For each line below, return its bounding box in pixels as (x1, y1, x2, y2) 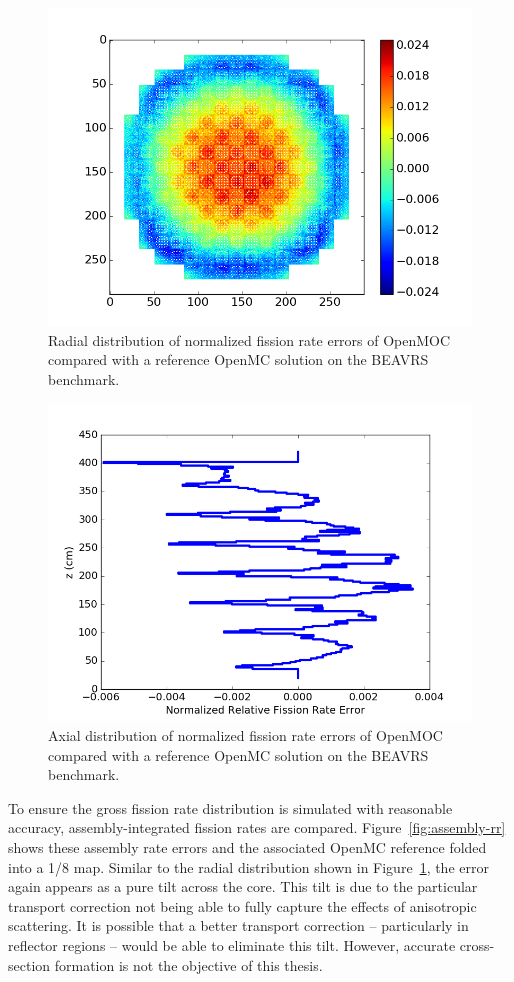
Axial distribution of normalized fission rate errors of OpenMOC (48, 724, 443, 745)
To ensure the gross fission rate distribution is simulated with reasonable (8, 797, 453, 818)
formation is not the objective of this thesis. (54, 954, 323, 975)
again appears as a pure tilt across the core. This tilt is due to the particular (8, 876, 478, 897)
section (8, 954, 51, 975)
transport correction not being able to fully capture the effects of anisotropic (8, 895, 477, 916)
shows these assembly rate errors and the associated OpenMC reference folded (8, 836, 487, 857)
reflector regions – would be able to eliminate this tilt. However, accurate (8, 934, 456, 955)
